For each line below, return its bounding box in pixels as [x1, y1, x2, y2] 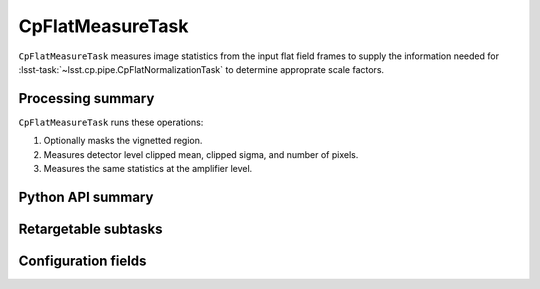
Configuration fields [18, 252, 147, 269]
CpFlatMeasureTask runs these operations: [18, 116, 204, 128]
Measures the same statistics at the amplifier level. [43, 163, 253, 175]
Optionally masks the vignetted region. [43, 135, 203, 147]
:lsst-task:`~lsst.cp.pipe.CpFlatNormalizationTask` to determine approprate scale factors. [18, 63, 385, 75]
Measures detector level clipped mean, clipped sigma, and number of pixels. [43, 148, 359, 160]
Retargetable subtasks [18, 220, 164, 237]
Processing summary [18, 90, 155, 107]
